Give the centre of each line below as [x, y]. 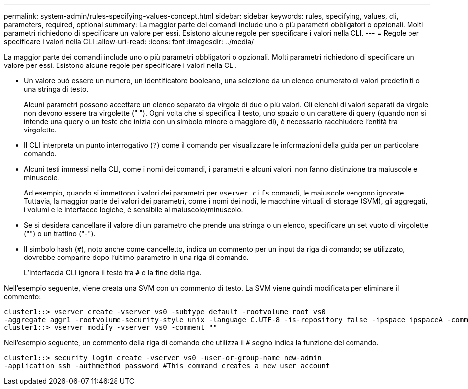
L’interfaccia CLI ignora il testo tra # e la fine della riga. [113, 273]
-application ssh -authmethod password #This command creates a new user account [167, 366]
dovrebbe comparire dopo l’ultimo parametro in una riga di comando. [136, 257]
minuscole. [42, 177]
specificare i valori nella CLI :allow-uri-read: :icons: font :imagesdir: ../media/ [129, 41]
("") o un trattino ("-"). [60, 233]
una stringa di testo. [56, 89]
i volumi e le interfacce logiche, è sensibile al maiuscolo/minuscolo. [134, 210]
